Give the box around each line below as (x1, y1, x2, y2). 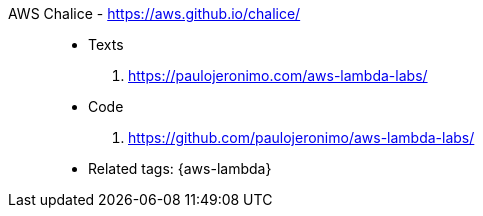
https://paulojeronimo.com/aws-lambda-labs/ (128, 67, 428, 84)
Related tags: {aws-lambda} (88, 160, 272, 177)
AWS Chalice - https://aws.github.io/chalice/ (8, 5, 301, 22)
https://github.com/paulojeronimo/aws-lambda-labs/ (128, 129, 475, 146)
